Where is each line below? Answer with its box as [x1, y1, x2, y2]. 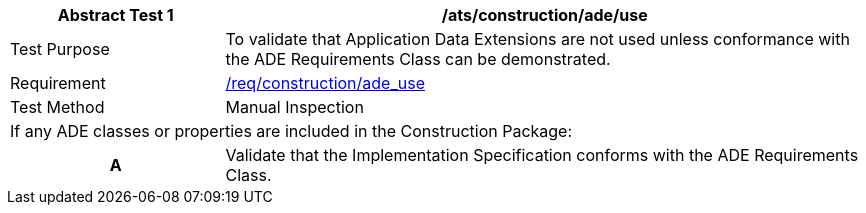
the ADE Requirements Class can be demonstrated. [225, 49, 611, 69]
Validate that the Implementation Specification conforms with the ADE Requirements [225, 145, 859, 165]
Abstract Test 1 [57, 5, 174, 25]
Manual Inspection [225, 97, 364, 117]
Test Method [10, 97, 105, 117]
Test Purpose [10, 39, 110, 59]
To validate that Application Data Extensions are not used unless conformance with [225, 29, 850, 49]
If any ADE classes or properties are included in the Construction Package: [10, 121, 573, 141]
